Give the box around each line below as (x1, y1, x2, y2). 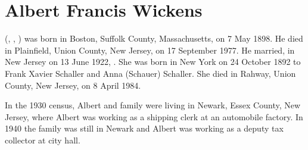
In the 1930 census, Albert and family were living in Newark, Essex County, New (5, 99, 301, 111)
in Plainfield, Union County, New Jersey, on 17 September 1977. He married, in (5, 43, 295, 56)
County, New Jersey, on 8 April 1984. (5, 79, 141, 91)
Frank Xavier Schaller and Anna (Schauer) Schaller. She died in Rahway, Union (5, 67, 296, 79)
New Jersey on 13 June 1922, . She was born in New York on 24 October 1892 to (5, 55, 301, 68)
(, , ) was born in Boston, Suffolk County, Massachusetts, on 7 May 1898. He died (5, 32, 303, 45)
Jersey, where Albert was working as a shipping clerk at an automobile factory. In (5, 110, 303, 123)
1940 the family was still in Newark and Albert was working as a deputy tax (5, 122, 284, 135)
